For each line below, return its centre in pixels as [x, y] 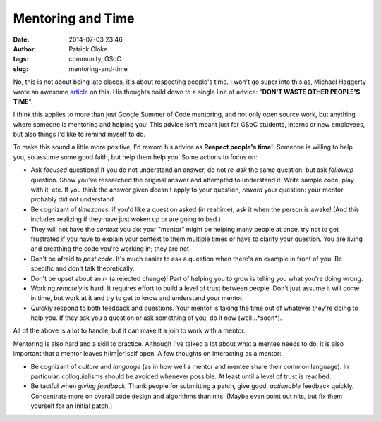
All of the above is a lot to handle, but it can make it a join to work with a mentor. [129, 330]
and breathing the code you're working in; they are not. [111, 249]
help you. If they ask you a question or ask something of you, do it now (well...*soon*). [156, 318]
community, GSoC [95, 59]
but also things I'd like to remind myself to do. [79, 135]
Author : [25, 49]
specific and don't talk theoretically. [83, 268]
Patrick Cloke [88, 49]
